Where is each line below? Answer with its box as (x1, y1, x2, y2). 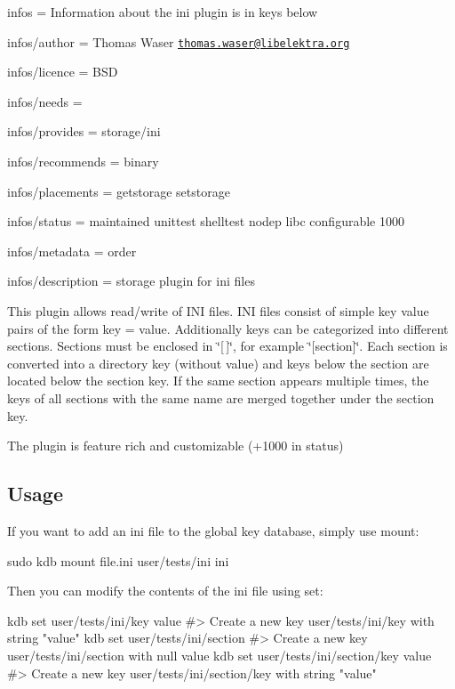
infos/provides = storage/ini (7, 122, 161, 141)
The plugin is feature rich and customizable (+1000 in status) (7, 436, 344, 455)
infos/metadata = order (7, 241, 137, 260)
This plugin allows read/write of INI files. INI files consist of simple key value (7, 302, 429, 320)
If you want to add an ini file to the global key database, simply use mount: (7, 521, 419, 539)
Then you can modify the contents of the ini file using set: (7, 581, 323, 600)
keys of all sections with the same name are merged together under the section (7, 388, 435, 407)
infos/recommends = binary (7, 152, 159, 171)
